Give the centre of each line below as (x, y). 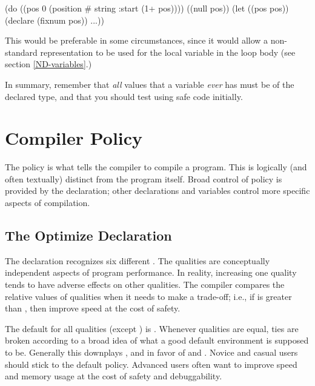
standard (21, 52)
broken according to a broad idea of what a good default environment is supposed (157, 340)
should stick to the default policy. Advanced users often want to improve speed (151, 364)
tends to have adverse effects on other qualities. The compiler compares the (145, 285)
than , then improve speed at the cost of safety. (93, 308)
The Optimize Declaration (88, 235)
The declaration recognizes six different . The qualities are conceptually (138, 260)
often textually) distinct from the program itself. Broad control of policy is (144, 178)
